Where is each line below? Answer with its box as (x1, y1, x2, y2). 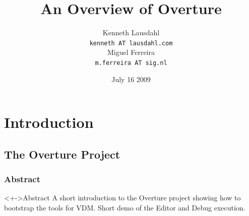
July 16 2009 (111, 74, 151, 84)
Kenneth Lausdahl (102, 27, 160, 38)
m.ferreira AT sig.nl (95, 59, 167, 66)
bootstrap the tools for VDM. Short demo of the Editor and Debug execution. (4, 202, 245, 212)
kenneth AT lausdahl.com (89, 39, 173, 47)
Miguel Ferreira (107, 47, 155, 57)
